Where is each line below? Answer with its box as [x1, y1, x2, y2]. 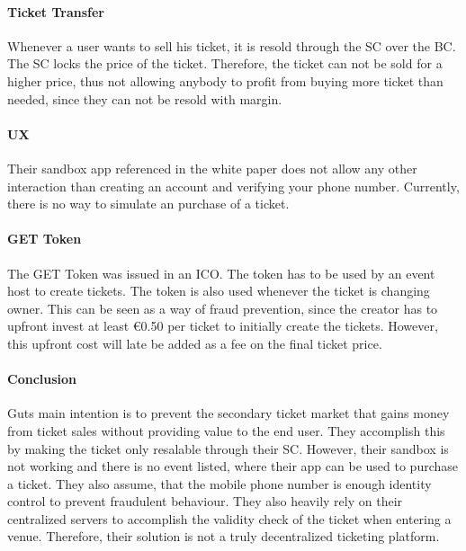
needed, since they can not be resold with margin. [7, 89, 282, 108]
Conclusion [7, 369, 77, 388]
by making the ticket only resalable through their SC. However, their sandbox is [7, 439, 449, 458]
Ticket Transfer [7, 2, 104, 21]
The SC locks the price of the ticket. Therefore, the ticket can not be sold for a [7, 54, 443, 73]
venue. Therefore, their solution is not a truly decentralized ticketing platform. [7, 527, 440, 546]
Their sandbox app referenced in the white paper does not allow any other [7, 158, 417, 177]
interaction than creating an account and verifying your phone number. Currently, [7, 176, 460, 195]
